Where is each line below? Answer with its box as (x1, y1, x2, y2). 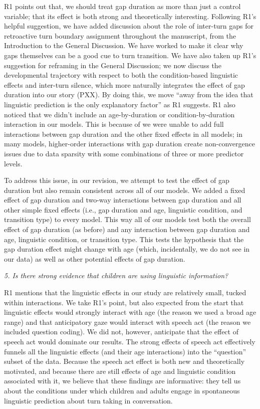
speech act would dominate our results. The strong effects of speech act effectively (4, 336, 255, 346)
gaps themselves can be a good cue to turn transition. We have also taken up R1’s (4, 50, 256, 60)
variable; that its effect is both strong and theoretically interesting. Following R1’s (4, 11, 256, 21)
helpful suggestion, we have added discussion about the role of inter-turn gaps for (4, 21, 254, 31)
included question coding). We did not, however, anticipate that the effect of (4, 326, 238, 337)
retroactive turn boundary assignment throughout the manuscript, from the (4, 30, 236, 41)
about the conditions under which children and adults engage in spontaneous (4, 385, 240, 395)
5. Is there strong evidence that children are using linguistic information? (4, 270, 228, 281)
